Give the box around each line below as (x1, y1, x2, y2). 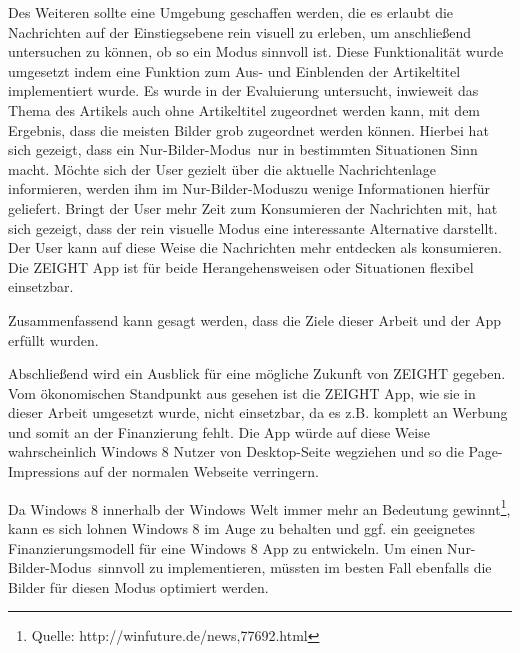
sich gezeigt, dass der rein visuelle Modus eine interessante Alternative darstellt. (8, 217, 498, 238)
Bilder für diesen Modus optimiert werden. (8, 576, 269, 597)
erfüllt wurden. (8, 329, 99, 350)
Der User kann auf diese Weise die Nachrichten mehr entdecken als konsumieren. (8, 237, 502, 258)
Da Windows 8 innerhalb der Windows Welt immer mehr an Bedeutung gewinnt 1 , (8, 495, 511, 519)
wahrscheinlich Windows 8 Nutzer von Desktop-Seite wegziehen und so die (8, 441, 464, 462)
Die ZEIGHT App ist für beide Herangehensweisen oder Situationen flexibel (8, 256, 474, 277)
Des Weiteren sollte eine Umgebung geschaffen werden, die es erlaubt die (8, 2, 454, 22)
